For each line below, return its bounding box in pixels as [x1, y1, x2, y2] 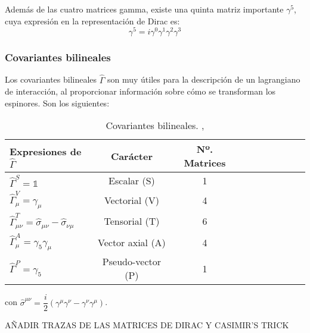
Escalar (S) [108, 174, 155, 188]
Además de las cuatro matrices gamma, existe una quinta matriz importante [5, 3, 284, 15]
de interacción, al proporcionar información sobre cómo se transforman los [5, 85, 276, 98]
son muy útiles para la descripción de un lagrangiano [107, 73, 300, 86]
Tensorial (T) [104, 214, 160, 228]
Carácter [110, 149, 153, 163]
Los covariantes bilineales [5, 73, 97, 86]
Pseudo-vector [102, 255, 161, 269]
